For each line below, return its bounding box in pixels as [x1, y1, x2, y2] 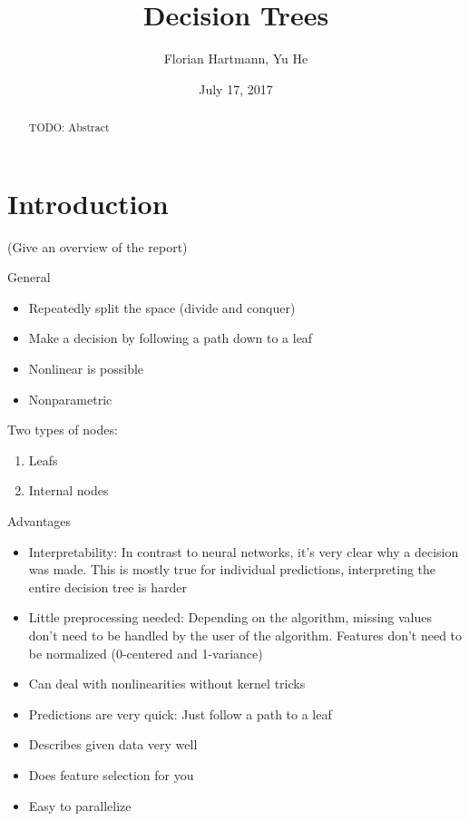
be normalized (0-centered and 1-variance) [28, 643, 263, 662]
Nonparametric [28, 389, 112, 408]
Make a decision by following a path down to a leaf [28, 328, 313, 347]
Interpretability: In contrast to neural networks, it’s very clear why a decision [28, 542, 459, 561]
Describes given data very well [28, 735, 198, 754]
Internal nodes [28, 481, 109, 500]
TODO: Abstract [28, 120, 110, 135]
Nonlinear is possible [28, 359, 144, 378]
